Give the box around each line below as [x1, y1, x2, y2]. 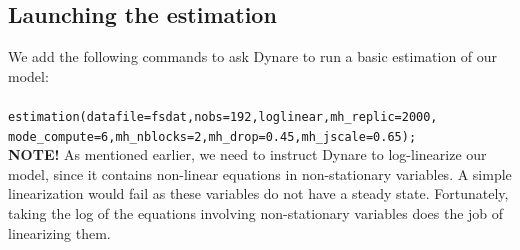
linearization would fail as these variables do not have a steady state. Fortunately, [8, 183, 509, 204]
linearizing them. [8, 222, 111, 243]
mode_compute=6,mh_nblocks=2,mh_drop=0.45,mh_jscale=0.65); [8, 129, 417, 144]
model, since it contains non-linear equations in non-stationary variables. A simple [8, 163, 512, 184]
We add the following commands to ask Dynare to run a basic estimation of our [8, 46, 498, 67]
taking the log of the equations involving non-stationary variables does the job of [8, 203, 504, 224]
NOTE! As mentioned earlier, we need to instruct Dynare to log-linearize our [8, 144, 487, 165]
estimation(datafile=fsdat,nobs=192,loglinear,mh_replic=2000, [8, 109, 438, 124]
